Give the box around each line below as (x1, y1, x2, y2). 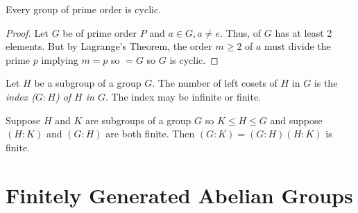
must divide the (264, 39, 331, 53)
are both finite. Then (105, 126, 195, 141)
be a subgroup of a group (34, 76, 142, 90)
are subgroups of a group (85, 112, 191, 127)
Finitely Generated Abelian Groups (6, 180, 353, 209)
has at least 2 (275, 25, 332, 40)
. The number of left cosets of (152, 76, 278, 90)
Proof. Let (6, 25, 49, 40)
